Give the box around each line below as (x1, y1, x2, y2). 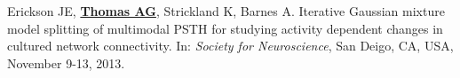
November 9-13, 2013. (7, 53, 125, 72)
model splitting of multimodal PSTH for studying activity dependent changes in (7, 19, 443, 37)
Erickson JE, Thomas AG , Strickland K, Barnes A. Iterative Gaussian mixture (7, 2, 445, 19)
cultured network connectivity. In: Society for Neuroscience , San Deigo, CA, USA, (7, 36, 454, 55)
